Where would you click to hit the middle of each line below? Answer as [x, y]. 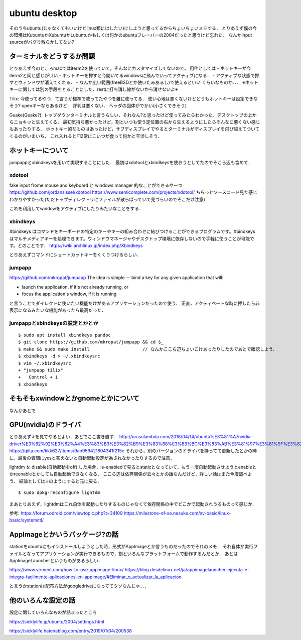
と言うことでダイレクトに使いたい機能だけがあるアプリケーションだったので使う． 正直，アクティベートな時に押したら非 [135, 303]
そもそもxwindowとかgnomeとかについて [74, 398]
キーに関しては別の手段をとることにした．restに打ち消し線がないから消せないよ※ [94, 89]
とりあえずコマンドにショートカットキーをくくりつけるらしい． [75, 255]
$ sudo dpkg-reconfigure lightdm [59, 493]
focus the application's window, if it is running [69, 294]
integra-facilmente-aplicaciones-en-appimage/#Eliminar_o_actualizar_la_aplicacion [95, 577]
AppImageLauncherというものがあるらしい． [56, 561]
